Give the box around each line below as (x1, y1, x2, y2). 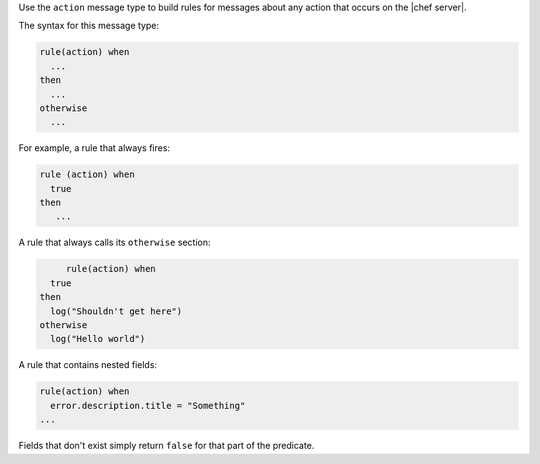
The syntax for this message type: (18, 20, 160, 32)
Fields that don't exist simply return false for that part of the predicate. (18, 440, 315, 452)
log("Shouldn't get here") (50, 305, 183, 317)
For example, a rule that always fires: (18, 142, 170, 154)
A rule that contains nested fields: (18, 359, 158, 371)
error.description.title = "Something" (50, 400, 246, 411)
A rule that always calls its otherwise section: (18, 236, 211, 249)
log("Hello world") (50, 333, 146, 345)
